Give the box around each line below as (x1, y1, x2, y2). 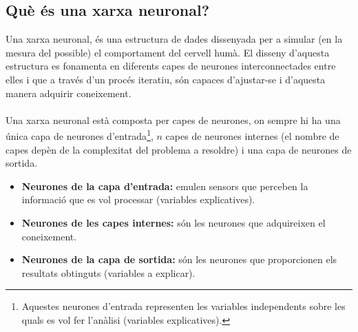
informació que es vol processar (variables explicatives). (21, 192, 255, 207)
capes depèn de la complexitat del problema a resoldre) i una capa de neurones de (6, 142, 352, 156)
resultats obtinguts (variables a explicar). (21, 265, 196, 280)
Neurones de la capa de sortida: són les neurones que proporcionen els (21, 252, 337, 267)
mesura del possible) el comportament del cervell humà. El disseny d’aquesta (6, 45, 330, 59)
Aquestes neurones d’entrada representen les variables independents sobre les (21, 299, 346, 313)
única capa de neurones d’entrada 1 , (6, 127, 154, 143)
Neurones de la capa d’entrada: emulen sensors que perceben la (21, 178, 308, 193)
